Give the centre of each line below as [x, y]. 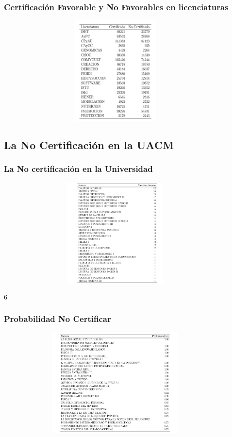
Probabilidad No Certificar [58, 318]
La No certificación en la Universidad [78, 169]
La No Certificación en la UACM [89, 145]
